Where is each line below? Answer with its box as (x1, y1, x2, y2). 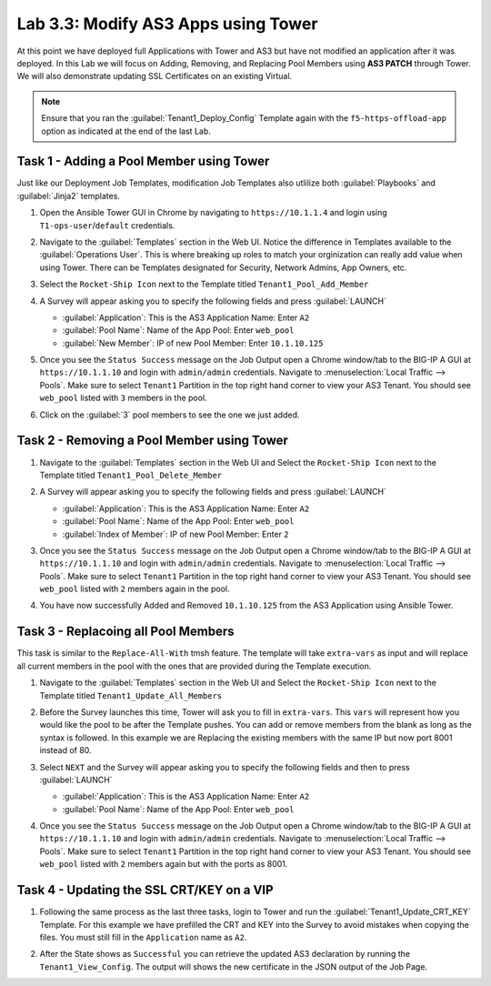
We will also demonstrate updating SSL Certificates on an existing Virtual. (16, 71, 293, 82)
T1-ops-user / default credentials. (39, 219, 175, 231)
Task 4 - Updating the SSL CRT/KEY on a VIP (16, 882, 274, 898)
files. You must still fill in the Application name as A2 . (39, 931, 247, 942)
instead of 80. (39, 745, 92, 756)
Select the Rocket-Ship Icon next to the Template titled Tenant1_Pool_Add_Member (39, 278, 369, 290)
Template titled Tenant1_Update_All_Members (39, 689, 223, 700)
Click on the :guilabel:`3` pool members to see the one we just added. (39, 409, 300, 420)
